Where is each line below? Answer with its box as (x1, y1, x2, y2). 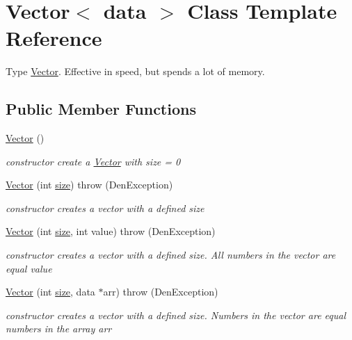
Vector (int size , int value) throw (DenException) (6, 224, 216, 238)
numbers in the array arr (6, 321, 112, 336)
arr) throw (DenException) (103, 284, 218, 299)
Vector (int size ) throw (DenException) (6, 177, 173, 192)
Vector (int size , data (6, 284, 95, 299)
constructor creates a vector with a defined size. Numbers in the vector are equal (6, 307, 346, 322)
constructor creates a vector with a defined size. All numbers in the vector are (6, 248, 336, 262)
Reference (6, 24, 102, 52)
